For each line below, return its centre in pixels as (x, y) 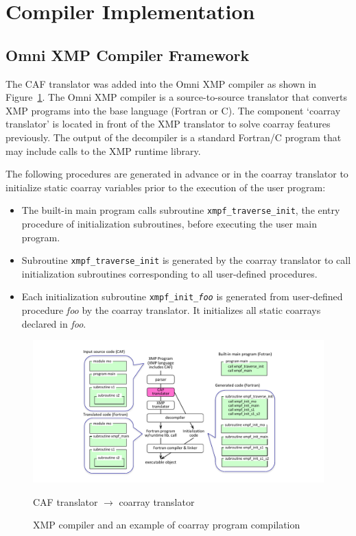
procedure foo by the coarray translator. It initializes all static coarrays (171, 310)
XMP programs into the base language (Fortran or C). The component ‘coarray (173, 110)
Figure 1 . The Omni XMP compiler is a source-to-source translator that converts (177, 97)
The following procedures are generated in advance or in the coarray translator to (177, 174)
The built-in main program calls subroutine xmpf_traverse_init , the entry (181, 210)
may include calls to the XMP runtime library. (103, 150)
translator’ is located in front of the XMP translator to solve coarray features (168, 124)
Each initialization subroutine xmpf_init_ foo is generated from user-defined (182, 296)
